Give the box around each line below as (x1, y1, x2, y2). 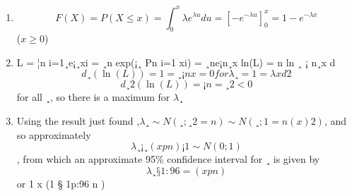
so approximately (16, 127, 91, 142)
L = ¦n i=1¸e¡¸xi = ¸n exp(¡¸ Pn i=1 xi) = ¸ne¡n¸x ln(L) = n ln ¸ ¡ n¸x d (16, 54, 336, 69)
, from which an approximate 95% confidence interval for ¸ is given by (16, 152, 320, 166)
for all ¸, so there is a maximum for (16, 90, 170, 104)
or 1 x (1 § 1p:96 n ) (16, 176, 105, 190)
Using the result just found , (16, 114, 140, 128)
